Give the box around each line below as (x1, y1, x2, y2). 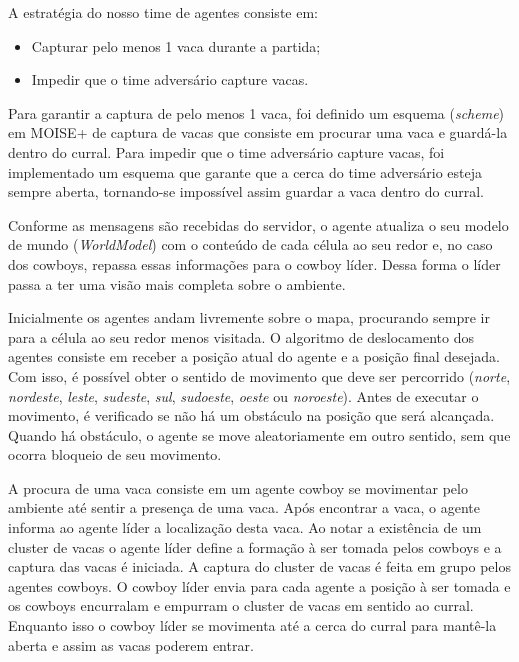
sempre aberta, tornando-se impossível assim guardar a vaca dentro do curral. (8, 181, 484, 202)
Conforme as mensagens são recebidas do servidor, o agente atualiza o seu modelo (8, 214, 509, 235)
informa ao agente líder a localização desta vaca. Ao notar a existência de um (8, 517, 482, 538)
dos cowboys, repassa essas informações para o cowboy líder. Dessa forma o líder (8, 253, 501, 274)
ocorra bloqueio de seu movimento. (8, 444, 222, 465)
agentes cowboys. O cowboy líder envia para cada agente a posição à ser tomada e (8, 575, 511, 596)
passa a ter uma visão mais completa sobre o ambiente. (8, 273, 346, 294)
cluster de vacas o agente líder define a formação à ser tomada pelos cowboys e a (8, 536, 502, 557)
